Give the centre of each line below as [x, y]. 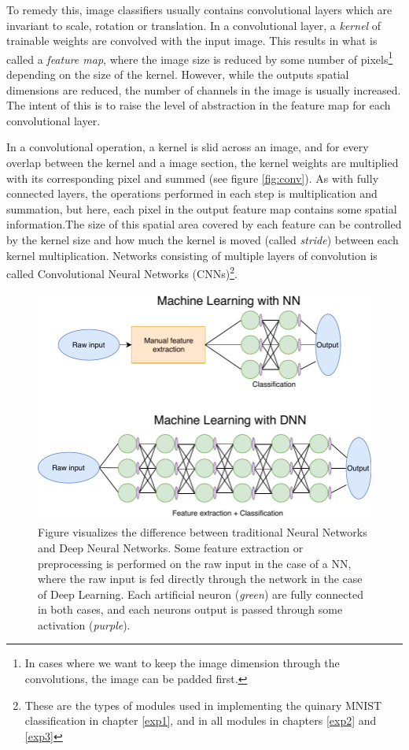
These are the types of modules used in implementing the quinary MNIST [203, 705]
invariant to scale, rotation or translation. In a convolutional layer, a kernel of [194, 25]
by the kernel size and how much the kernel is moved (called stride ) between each [203, 239]
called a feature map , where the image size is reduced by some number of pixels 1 [200, 58]
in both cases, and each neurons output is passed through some [190, 609]
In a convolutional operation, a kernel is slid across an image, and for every [188, 147]
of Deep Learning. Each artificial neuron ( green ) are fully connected [201, 594]
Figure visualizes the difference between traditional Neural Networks [203, 532]
